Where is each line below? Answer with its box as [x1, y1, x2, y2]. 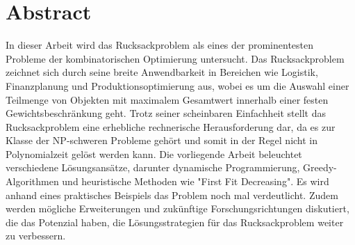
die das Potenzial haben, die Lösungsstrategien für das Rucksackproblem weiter [6, 214, 344, 229]
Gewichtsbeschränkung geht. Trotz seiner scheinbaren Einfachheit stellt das [6, 106, 326, 120]
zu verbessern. [6, 228, 66, 243]
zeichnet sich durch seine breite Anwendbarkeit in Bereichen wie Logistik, [6, 65, 318, 79]
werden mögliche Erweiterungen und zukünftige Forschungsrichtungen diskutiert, [6, 201, 349, 216]
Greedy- [303, 160, 337, 175]
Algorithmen [6, 174, 59, 189]
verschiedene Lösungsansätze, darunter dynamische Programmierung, [6, 160, 300, 175]
